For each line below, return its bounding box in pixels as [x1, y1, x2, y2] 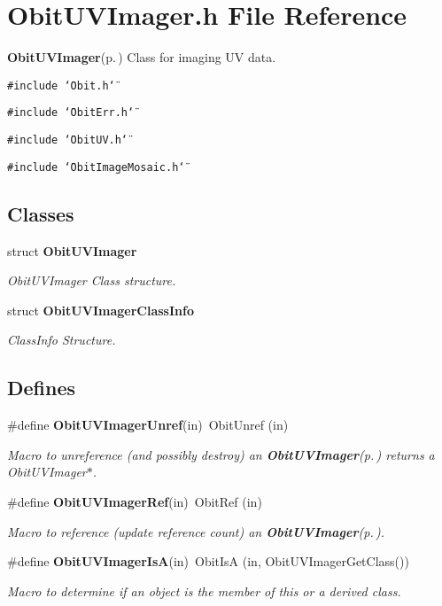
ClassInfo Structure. [7, 330, 116, 349]
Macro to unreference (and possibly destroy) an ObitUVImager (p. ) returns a [7, 445, 435, 463]
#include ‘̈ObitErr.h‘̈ [7, 106, 135, 120]
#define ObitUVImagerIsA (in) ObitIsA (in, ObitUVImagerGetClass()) [7, 552, 409, 571]
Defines [7, 374, 76, 401]
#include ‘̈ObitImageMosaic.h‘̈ [7, 160, 185, 174]
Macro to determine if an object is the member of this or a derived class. [7, 581, 401, 600]
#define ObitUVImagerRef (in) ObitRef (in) [7, 492, 262, 510]
